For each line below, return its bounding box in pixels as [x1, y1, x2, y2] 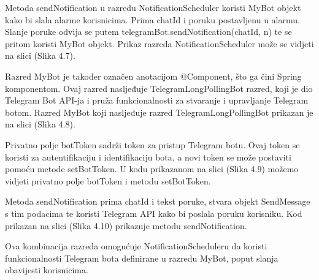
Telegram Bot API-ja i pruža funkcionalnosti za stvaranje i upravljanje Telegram [5, 94, 309, 107]
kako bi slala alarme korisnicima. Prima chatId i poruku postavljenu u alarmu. [5, 13, 300, 26]
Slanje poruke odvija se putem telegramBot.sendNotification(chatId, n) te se [5, 25, 292, 38]
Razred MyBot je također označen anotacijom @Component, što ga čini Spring [5, 69, 302, 82]
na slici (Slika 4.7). [5, 49, 75, 62]
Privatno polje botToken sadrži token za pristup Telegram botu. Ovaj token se [5, 138, 300, 151]
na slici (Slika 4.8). [5, 118, 75, 131]
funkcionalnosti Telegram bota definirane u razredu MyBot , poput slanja [5, 251, 279, 264]
